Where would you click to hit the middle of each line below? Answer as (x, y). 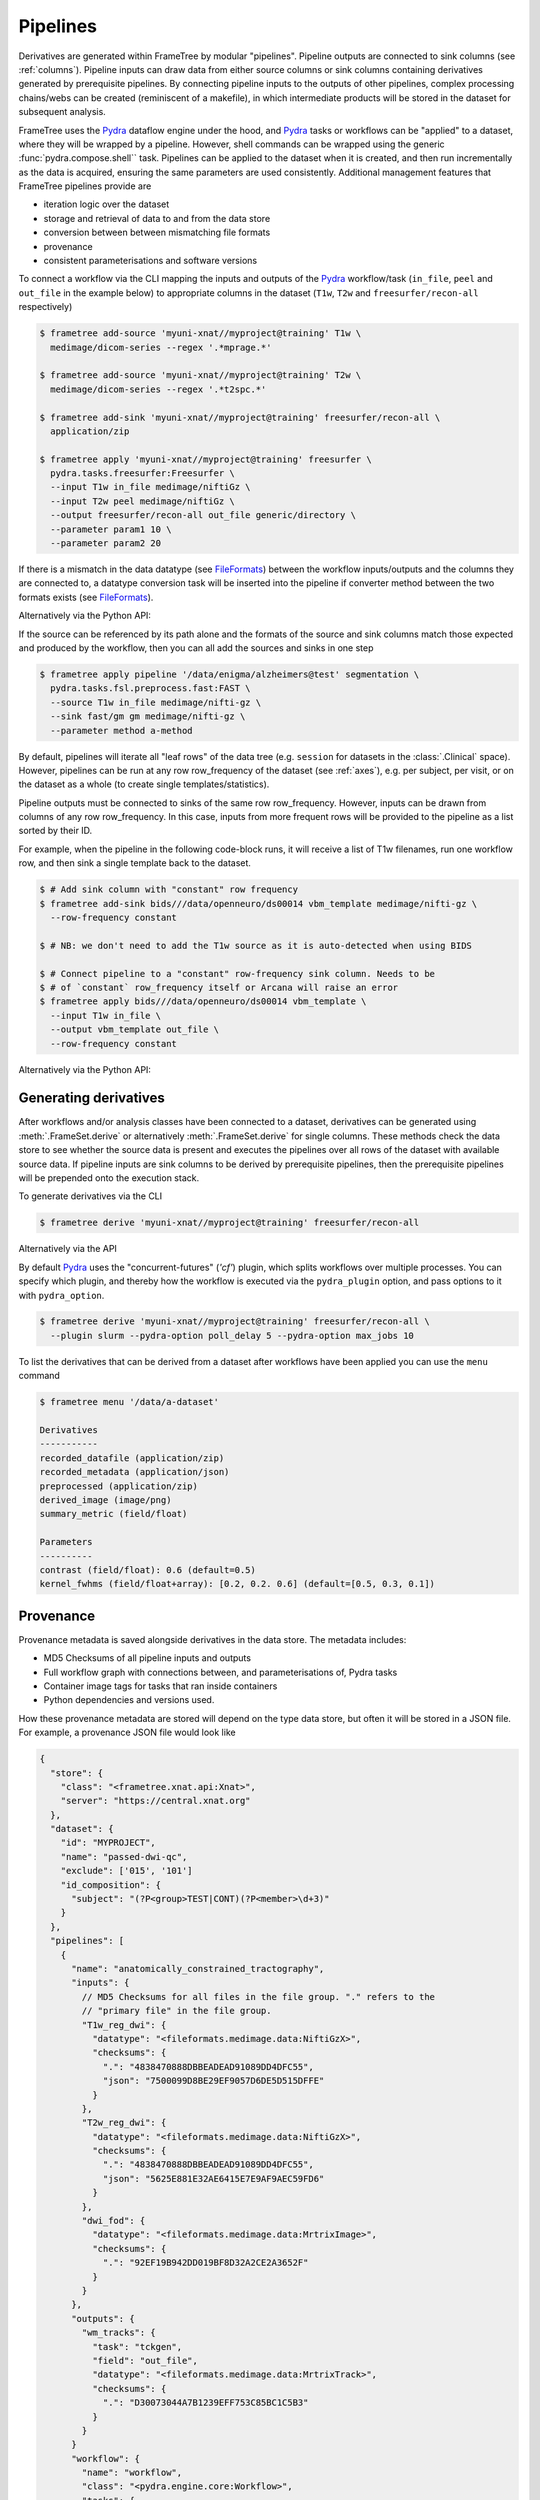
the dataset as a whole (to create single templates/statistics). (144, 784)
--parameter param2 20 (106, 543)
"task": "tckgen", (137, 2346)
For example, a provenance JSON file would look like (127, 1732)
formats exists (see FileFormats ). (86, 597)
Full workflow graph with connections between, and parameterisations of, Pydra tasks (220, 1672)
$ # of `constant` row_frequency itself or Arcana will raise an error (219, 987)
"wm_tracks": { (119, 2333)
